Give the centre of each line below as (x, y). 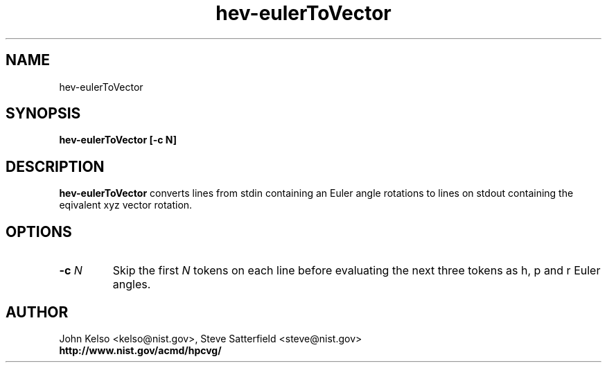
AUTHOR (37, 312)
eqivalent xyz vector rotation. (126, 205)
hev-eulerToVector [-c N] (118, 140)
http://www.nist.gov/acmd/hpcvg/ (140, 350)
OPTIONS (39, 231)
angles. (132, 284)
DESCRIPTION (55, 166)
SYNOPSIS (43, 114)
